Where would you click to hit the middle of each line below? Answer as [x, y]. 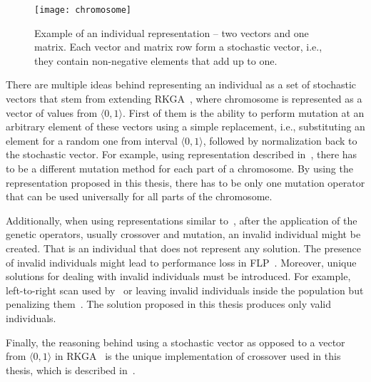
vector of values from [52, 112]
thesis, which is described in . [71, 370]
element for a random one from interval [92, 140]
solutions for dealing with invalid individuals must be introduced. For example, [178, 276]
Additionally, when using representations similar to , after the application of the [182, 220]
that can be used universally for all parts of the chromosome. [139, 196]
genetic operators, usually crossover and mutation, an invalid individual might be [183, 234]
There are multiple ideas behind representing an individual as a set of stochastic [181, 84]
